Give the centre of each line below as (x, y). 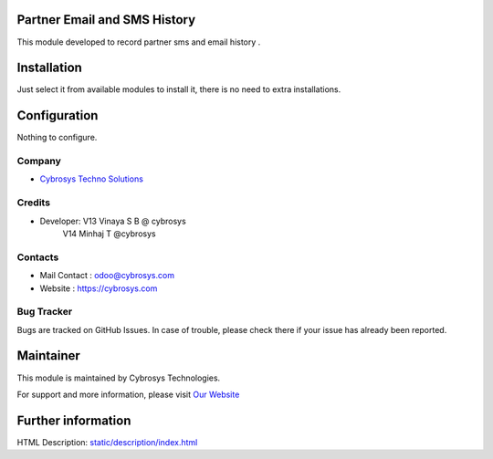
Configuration (58, 115)
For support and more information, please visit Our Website (128, 394)
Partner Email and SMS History (106, 20)
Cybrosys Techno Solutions (91, 179)
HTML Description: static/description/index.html (107, 442)
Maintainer (49, 356)
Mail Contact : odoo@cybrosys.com (107, 276)
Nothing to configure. (57, 138)
